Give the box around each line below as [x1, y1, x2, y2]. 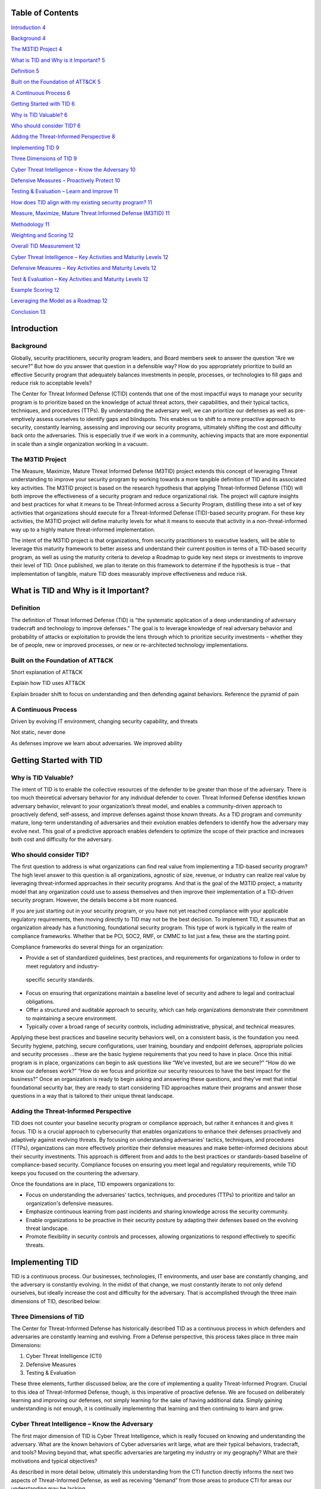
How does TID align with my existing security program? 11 [11, 198, 152, 205]
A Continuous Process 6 [11, 89, 71, 96]
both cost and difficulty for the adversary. [11, 836, 113, 843]
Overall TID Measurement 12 [11, 242, 81, 250]
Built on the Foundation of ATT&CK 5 [11, 78, 101, 86]
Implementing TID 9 [11, 144, 59, 151]
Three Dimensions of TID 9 [11, 155, 77, 162]
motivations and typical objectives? [11, 1457, 97, 1465]
